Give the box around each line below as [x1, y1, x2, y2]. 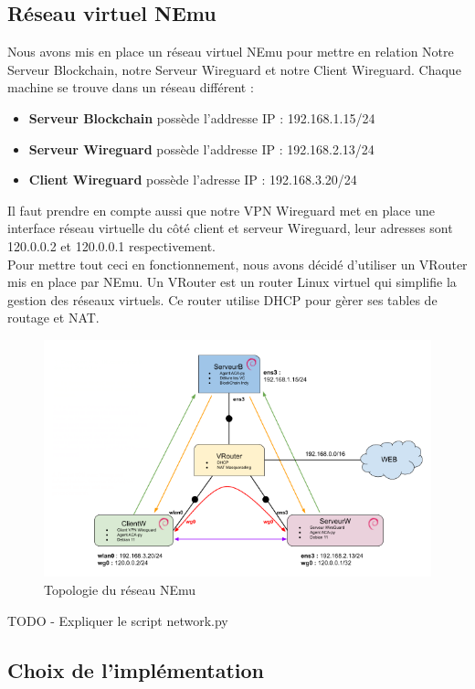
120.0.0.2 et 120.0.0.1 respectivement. [7, 236, 216, 255]
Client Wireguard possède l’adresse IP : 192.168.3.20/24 [28, 170, 357, 189]
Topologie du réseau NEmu [44, 580, 195, 599]
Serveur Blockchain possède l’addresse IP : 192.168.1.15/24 [28, 108, 375, 127]
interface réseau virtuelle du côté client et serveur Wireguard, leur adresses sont [7, 218, 453, 238]
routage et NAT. [7, 308, 100, 327]
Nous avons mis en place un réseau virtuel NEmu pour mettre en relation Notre [7, 42, 454, 61]
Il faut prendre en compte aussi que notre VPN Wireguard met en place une [7, 200, 435, 219]
